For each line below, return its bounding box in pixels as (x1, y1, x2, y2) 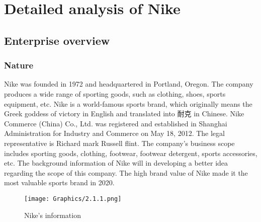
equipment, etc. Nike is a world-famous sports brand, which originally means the (4, 98, 252, 109)
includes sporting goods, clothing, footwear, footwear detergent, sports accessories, (4, 147, 257, 158)
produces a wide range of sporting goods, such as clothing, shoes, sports (4, 88, 226, 99)
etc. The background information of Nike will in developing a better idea (4, 158, 228, 168)
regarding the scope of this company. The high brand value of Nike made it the (4, 167, 248, 178)
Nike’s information (24, 209, 81, 220)
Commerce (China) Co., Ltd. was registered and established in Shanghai (4, 118, 227, 128)
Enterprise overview (4, 32, 110, 48)
